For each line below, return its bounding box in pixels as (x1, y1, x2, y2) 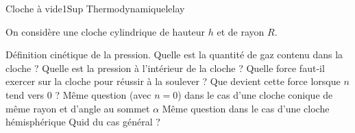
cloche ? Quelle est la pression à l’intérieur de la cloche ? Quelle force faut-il (5, 60, 325, 75)
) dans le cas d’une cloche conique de (177, 87, 333, 101)
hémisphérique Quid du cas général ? (5, 114, 160, 129)
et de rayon (217, 24, 265, 38)
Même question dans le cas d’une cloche (162, 101, 330, 115)
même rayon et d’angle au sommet (5, 101, 150, 115)
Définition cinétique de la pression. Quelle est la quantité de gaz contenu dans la (5, 47, 343, 62)
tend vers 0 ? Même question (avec (5, 87, 151, 101)
